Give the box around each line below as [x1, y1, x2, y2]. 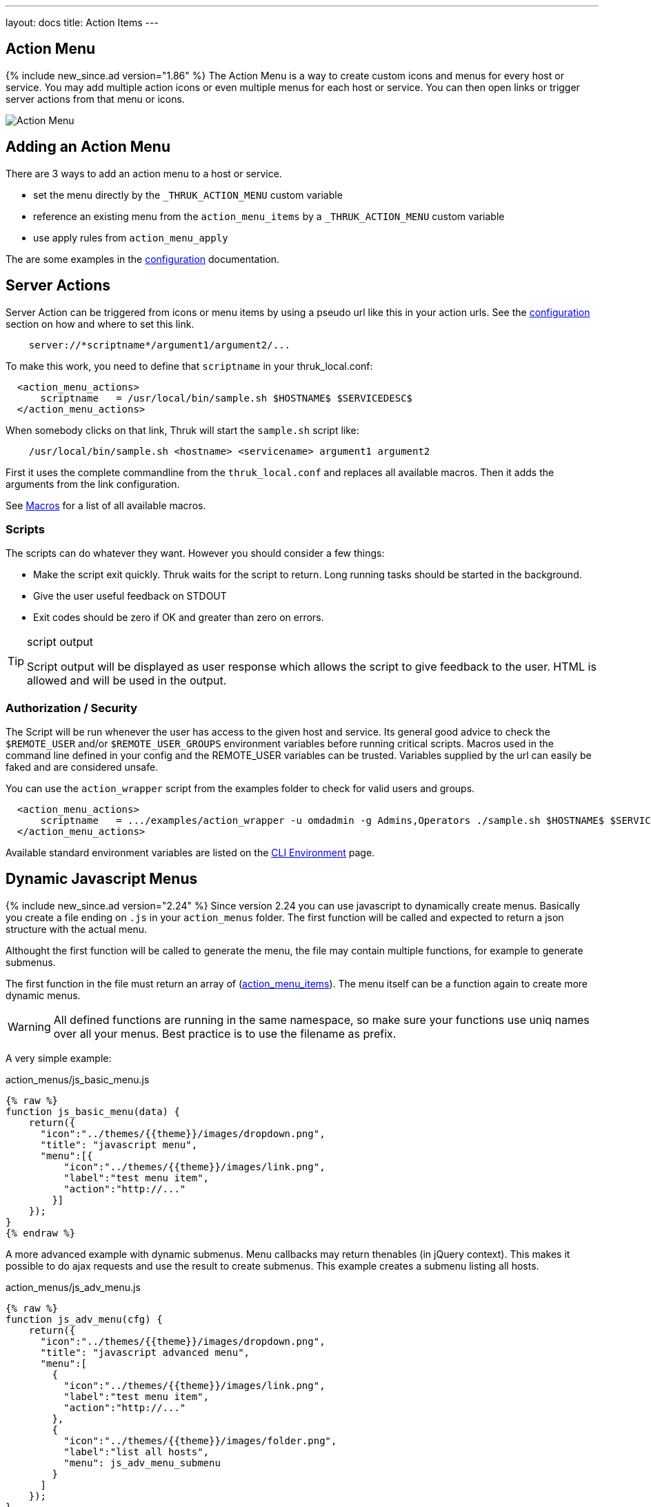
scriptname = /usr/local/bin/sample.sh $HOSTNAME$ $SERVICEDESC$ [40, 392, 413, 404]
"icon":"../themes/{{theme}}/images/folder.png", [63, 1435, 337, 1446]
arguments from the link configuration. [6, 477, 180, 490]
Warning [8, 1019, 51, 1034]
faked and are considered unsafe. [6, 761, 159, 774]
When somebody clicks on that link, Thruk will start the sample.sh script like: [6, 424, 359, 436]
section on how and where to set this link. [6, 317, 194, 330]
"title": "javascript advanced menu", [40, 1346, 250, 1358]
